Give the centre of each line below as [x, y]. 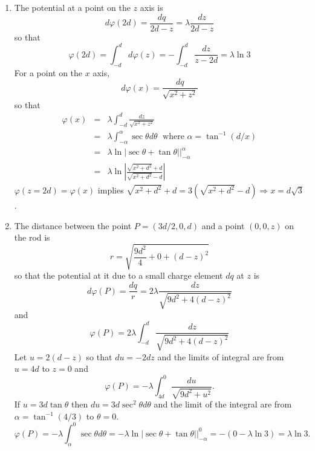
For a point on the [48, 72]
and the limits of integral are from [221, 356]
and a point [223, 225]
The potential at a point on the [72, 7]
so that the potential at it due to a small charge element [119, 275]
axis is [151, 7]
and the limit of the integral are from [223, 404]
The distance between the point [73, 225]
